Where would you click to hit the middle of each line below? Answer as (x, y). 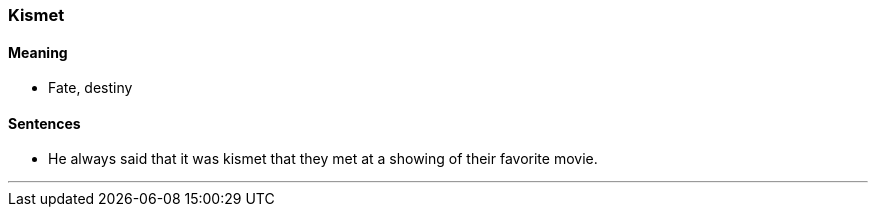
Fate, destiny (90, 88)
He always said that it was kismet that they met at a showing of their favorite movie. (323, 159)
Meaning (38, 52)
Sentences (44, 123)
